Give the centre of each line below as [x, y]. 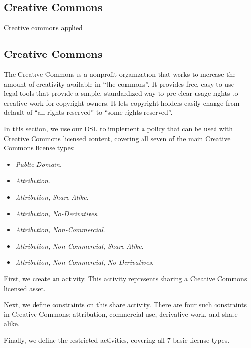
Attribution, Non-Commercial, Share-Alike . [79, 246]
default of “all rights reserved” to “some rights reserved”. [88, 112]
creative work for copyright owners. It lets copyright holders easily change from [122, 102]
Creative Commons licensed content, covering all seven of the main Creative [117, 138]
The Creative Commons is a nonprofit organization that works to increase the [120, 74]
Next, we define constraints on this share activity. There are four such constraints [125, 304]
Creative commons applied [43, 27]
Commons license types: [40, 148]
